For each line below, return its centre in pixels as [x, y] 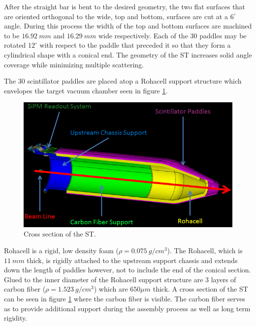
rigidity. [16, 318]
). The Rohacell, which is [205, 251]
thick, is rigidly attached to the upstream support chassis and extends [132, 260]
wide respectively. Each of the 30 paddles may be [172, 35]
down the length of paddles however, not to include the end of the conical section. [128, 270]
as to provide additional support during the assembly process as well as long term [127, 308]
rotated [15, 45]
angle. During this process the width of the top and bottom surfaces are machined [128, 26]
